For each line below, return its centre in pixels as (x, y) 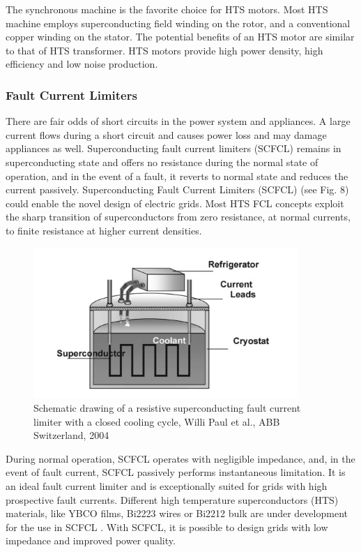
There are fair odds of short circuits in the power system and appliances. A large (178, 121)
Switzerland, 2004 (71, 435)
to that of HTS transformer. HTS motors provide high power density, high (164, 50)
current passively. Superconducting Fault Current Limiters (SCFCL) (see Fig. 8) (177, 189)
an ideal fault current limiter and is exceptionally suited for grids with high (167, 486)
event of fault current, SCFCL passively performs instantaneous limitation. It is (176, 472)
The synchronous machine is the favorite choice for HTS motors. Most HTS (167, 9)
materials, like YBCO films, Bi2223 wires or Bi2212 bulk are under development (177, 513)
